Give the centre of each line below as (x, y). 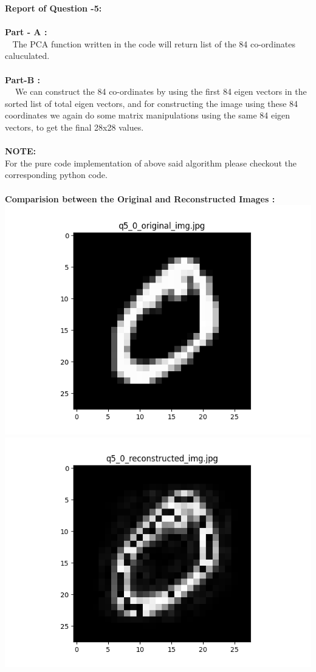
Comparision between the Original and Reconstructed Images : (140, 198)
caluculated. (27, 56)
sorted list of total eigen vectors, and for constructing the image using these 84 (152, 103)
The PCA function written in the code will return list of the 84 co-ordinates (154, 43)
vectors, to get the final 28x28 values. (74, 127)
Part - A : (26, 32)
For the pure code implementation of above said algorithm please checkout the (151, 163)
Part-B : (22, 79)
